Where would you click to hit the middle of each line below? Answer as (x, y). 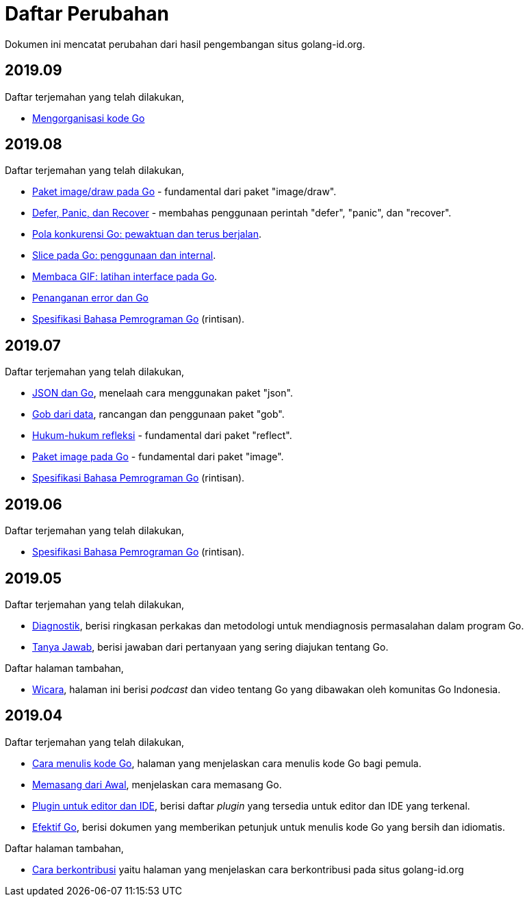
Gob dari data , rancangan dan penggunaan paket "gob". (158, 414)
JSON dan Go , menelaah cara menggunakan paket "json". (163, 393)
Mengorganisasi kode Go (89, 118)
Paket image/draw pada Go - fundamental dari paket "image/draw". (184, 192)
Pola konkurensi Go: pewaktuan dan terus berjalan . (147, 234)
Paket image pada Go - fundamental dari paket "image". (158, 457)
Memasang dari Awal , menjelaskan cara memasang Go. (157, 784)
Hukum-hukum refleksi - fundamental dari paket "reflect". (162, 436)
